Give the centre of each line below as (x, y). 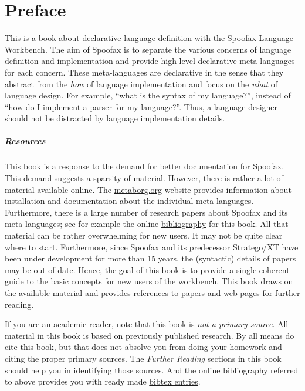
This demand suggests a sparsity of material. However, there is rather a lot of (144, 178)
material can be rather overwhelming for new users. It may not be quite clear (144, 235)
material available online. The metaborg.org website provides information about (148, 189)
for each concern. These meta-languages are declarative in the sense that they (144, 72)
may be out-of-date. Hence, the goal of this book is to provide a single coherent (147, 269)
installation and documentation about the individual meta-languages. (129, 201)
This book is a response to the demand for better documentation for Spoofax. (145, 166)
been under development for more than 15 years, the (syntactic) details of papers (150, 258)
